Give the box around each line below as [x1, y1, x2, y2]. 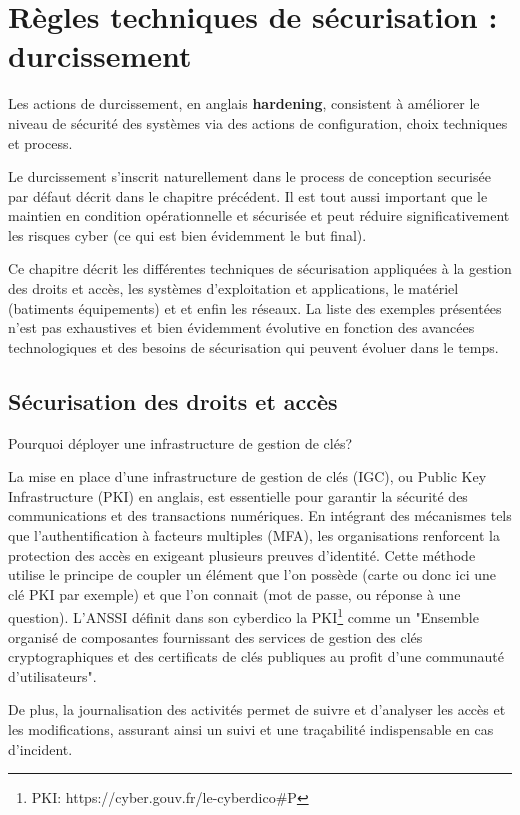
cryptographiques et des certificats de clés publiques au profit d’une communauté [8, 646, 504, 667]
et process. [8, 132, 73, 153]
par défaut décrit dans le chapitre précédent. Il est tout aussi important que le [8, 185, 488, 206]
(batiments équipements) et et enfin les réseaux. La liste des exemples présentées [8, 297, 502, 318]
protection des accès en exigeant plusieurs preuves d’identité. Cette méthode [8, 544, 476, 565]
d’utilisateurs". [8, 665, 97, 686]
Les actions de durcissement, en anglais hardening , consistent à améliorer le [8, 93, 480, 114]
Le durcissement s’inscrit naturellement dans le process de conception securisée [8, 166, 491, 187]
